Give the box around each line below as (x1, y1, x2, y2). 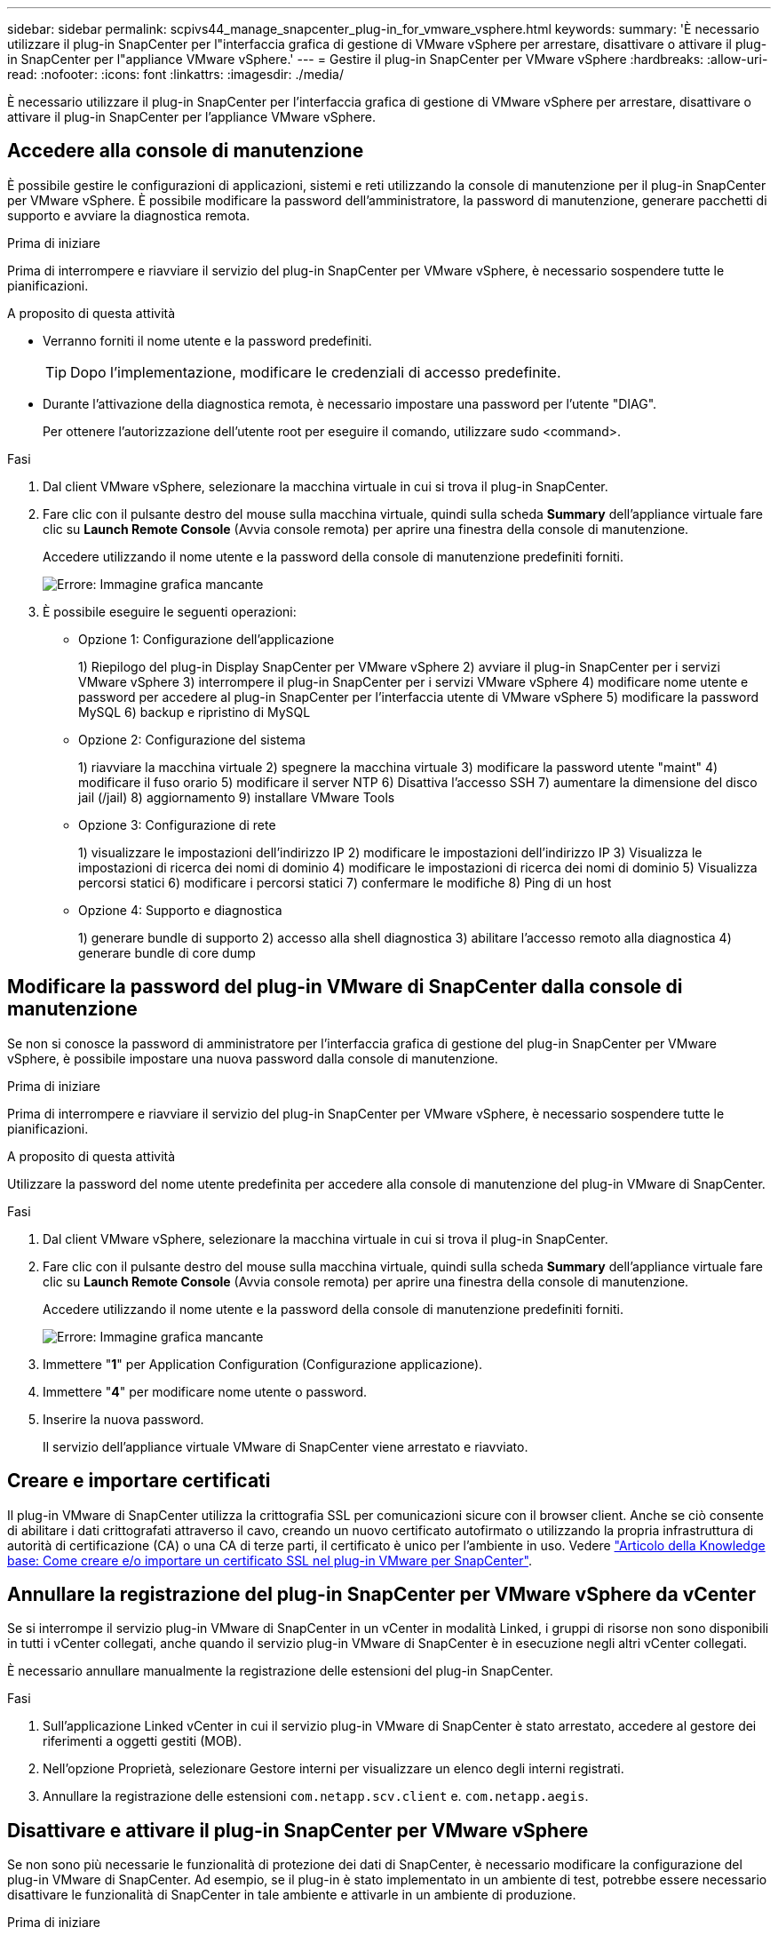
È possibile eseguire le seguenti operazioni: (43, 603, 297, 619)
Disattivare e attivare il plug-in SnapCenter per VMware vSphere (7, 1819, 589, 1842)
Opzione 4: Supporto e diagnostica (78, 902, 282, 918)
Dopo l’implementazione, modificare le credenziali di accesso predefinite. (70, 362, 561, 381)
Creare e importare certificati (7, 1469, 271, 1493)
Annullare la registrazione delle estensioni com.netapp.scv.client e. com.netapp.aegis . (43, 1788, 589, 1804)
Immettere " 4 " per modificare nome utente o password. (43, 1383, 368, 1399)
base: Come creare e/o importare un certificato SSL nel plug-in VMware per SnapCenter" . (7, 1552, 532, 1568)
